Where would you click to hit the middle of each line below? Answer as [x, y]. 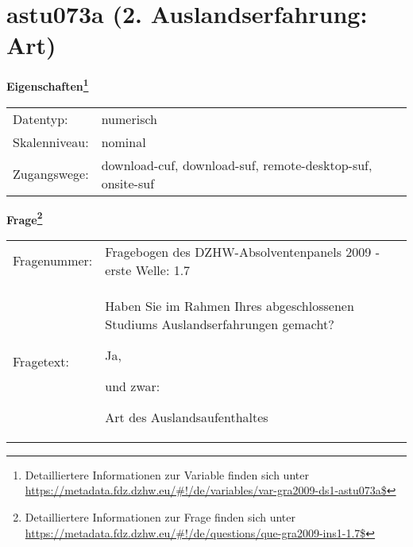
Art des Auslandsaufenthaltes [187, 417]
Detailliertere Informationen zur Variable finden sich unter [167, 474]
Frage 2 [25, 218]
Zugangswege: [51, 174]
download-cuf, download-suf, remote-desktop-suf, [237, 165]
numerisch [129, 118]
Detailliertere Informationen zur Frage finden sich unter [160, 517]
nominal [124, 142]
